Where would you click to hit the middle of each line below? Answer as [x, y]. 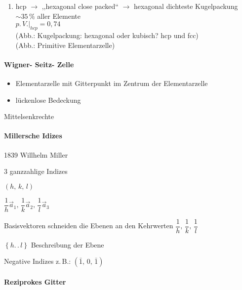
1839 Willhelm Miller [36, 154]
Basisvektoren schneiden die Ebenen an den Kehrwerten [89, 226]
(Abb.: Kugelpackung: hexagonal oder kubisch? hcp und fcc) [107, 35]
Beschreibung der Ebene [67, 244]
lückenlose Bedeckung [48, 100]
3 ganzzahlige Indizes [36, 171]
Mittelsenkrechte [29, 116]
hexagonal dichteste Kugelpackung [186, 6]
